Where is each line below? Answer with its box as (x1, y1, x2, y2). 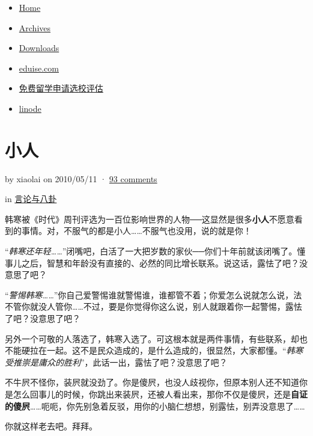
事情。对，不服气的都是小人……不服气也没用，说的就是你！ (21, 224, 252, 237)
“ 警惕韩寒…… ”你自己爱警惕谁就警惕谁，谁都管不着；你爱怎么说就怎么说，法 (5, 288, 302, 301)
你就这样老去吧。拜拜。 (5, 420, 97, 432)
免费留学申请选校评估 (19, 82, 103, 94)
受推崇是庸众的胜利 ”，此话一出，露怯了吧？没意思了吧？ (5, 355, 228, 368)
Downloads (19, 41, 59, 54)
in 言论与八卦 (5, 192, 57, 205)
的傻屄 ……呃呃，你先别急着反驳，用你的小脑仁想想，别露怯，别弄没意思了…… (5, 399, 305, 412)
